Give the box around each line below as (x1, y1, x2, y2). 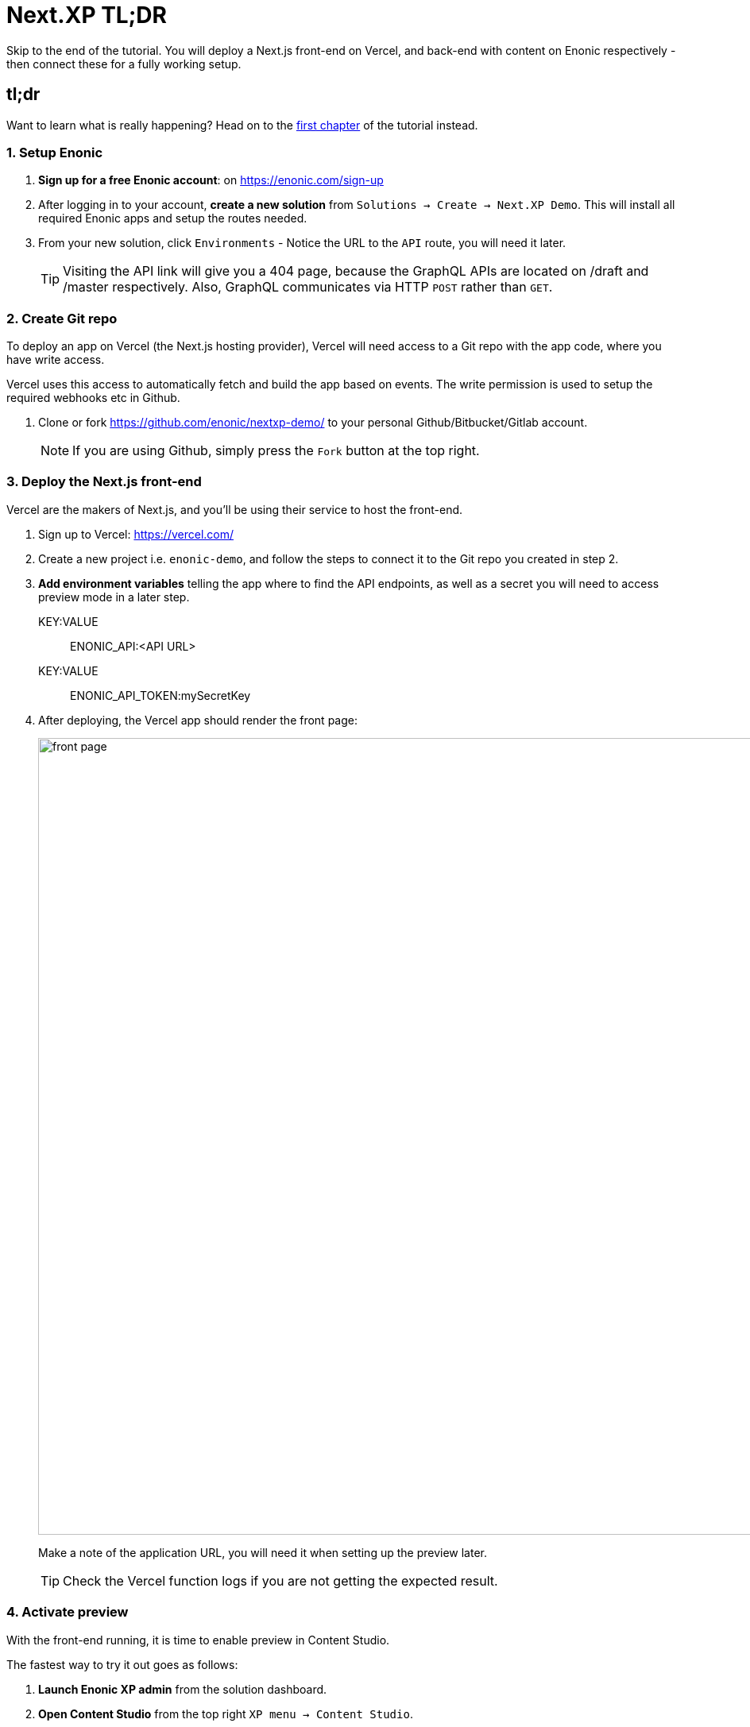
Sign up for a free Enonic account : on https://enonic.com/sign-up (38, 173, 384, 187)
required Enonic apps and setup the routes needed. (38, 211, 307, 226)
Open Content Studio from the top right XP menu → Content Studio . (38, 1706, 413, 1721)
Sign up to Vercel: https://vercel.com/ (38, 527, 234, 541)
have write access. (6, 353, 105, 367)
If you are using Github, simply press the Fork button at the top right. (72, 442, 480, 459)
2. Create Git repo (6, 310, 118, 326)
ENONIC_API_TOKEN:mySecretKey (70, 688, 251, 702)
